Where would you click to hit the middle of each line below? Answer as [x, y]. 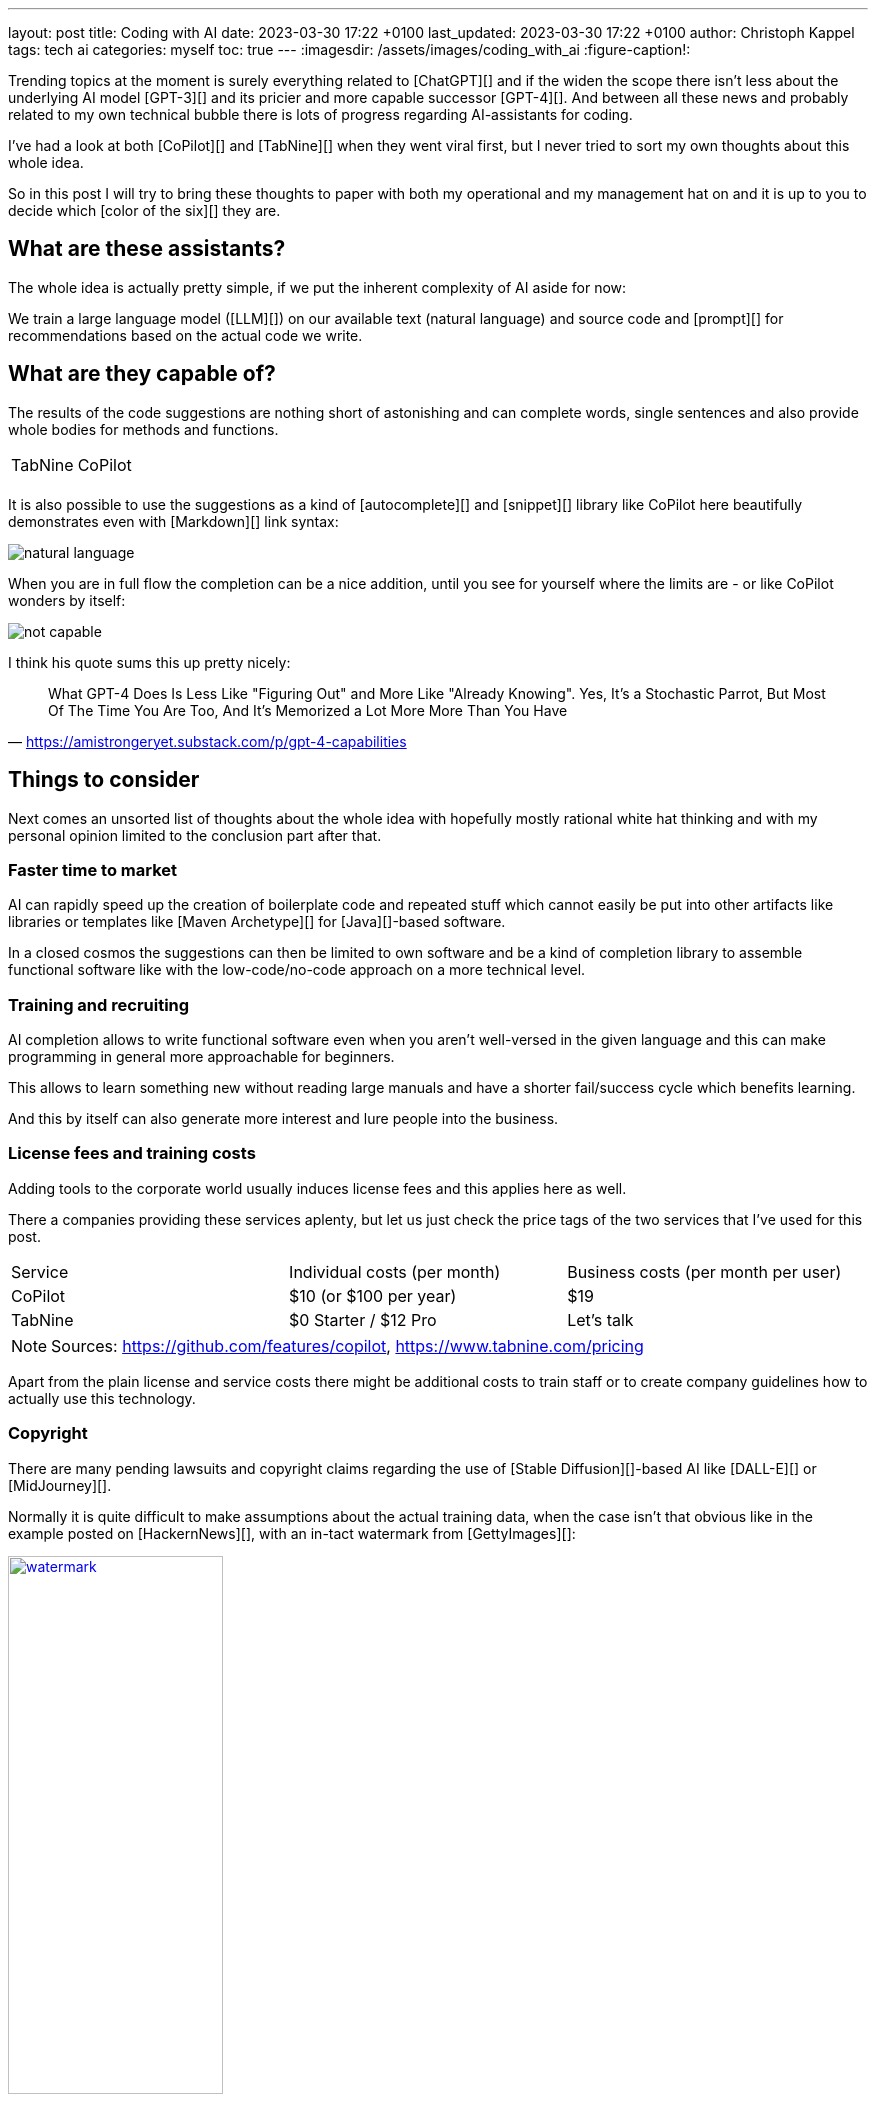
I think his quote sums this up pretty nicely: [149, 662]
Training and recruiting [99, 1004]
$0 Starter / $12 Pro [363, 1319]
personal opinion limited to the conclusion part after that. [195, 835]
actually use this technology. [102, 1398]
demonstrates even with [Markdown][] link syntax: [173, 521]
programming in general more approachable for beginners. [201, 1057]
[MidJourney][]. [60, 1485]
